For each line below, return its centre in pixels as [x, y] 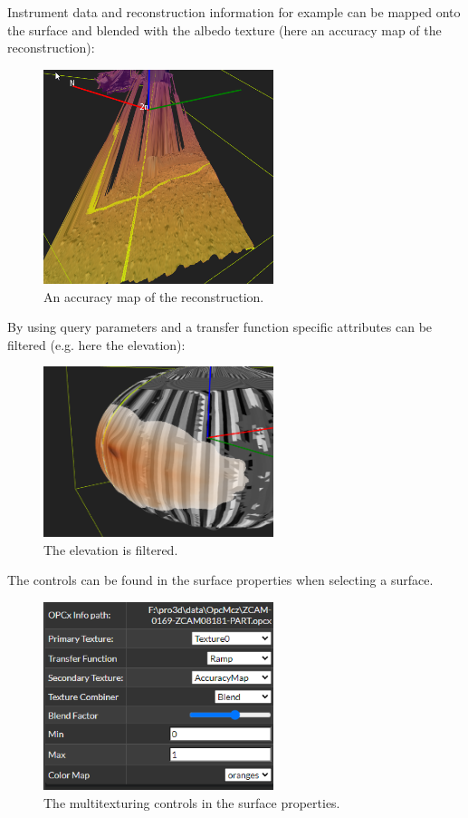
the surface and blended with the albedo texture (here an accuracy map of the [224, 29]
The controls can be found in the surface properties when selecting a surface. [220, 580]
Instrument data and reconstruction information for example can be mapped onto [234, 12]
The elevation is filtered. [111, 549]
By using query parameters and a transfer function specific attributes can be [220, 327]
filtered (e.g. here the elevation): [96, 344]
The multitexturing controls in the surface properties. [192, 802]
